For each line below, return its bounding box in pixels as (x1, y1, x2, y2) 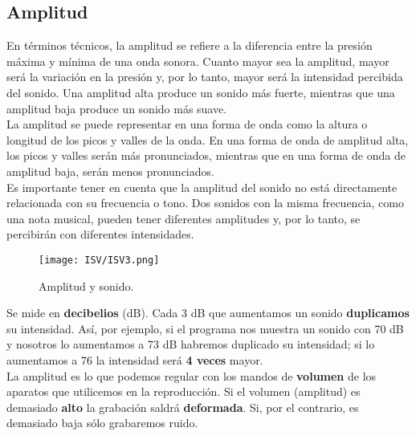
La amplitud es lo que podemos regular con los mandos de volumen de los (6, 367, 377, 384)
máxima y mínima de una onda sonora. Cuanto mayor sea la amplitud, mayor (6, 52, 389, 69)
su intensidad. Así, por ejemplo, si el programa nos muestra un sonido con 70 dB (6, 320, 404, 336)
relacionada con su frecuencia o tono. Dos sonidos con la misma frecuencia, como (6, 194, 404, 211)
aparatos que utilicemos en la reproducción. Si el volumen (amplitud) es (6, 383, 361, 400)
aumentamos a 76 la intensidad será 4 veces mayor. (6, 351, 263, 368)
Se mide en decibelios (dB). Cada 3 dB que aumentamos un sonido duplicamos (6, 304, 410, 321)
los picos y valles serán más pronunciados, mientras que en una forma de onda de (6, 147, 406, 164)
